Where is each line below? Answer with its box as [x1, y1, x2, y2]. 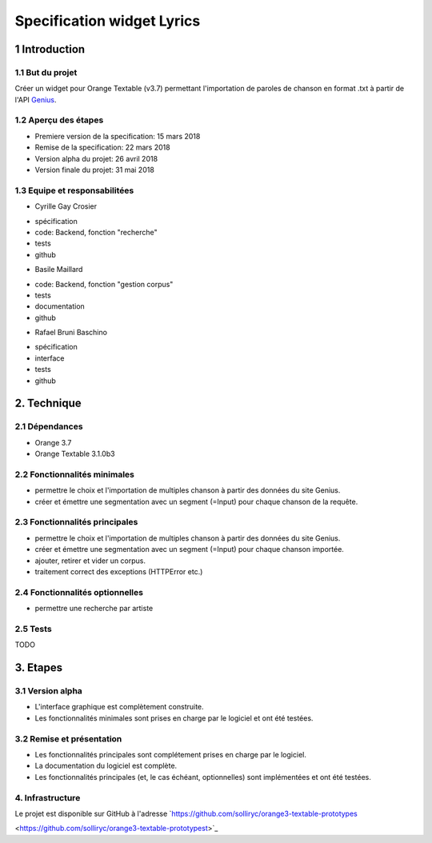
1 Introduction [14, 42, 86, 56]
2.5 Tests [14, 623, 52, 634]
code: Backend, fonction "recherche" [34, 227, 158, 237]
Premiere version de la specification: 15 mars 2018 [34, 131, 201, 141]
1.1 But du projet [14, 66, 78, 78]
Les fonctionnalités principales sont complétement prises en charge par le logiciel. [34, 749, 307, 759]
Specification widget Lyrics [14, 12, 201, 30]
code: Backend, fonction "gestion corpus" [34, 279, 174, 289]
